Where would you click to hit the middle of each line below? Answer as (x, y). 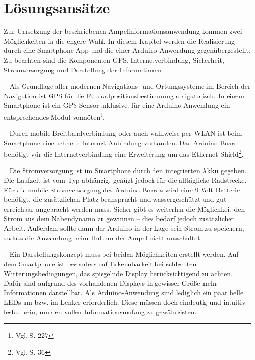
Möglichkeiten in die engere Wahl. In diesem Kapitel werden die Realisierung (120, 40)
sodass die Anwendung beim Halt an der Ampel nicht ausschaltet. (103, 237)
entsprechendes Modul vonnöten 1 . (54, 116)
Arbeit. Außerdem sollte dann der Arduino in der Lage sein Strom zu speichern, (124, 228)
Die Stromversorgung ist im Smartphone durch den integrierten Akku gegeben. (128, 170)
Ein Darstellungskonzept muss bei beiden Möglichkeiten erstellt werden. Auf (124, 254)
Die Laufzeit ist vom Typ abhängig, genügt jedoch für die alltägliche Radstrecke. (125, 180)
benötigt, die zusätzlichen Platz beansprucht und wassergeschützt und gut (115, 199)
